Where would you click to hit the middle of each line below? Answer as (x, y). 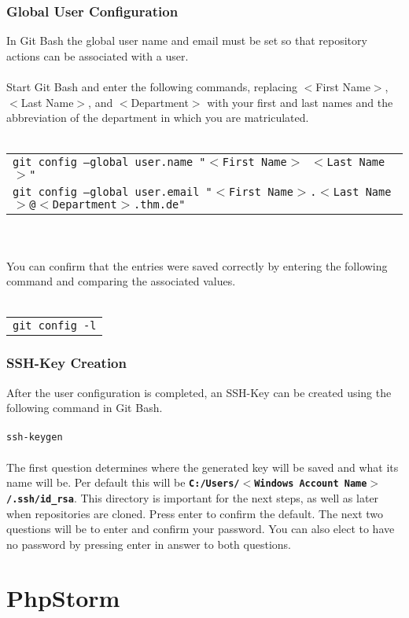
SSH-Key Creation (66, 363)
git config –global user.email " (112, 192)
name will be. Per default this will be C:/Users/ (123, 482)
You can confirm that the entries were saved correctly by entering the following (197, 265)
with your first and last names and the (300, 102)
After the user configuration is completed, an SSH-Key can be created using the (199, 392)
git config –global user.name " (109, 162)
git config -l (55, 326)
